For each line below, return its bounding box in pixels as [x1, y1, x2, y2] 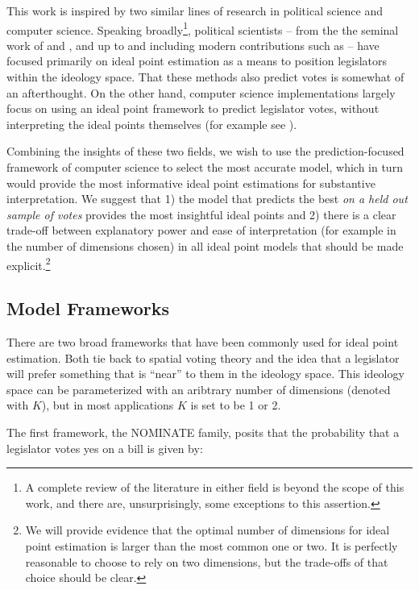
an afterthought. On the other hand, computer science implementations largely [6, 84, 396, 101]
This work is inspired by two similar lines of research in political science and [6, 2, 383, 19]
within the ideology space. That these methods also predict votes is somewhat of [6, 69, 404, 85]
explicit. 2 [6, 254, 51, 273]
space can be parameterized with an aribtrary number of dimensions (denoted [6, 380, 391, 397]
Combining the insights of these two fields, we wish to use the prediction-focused [6, 143, 404, 160]
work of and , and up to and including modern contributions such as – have [6, 36, 380, 53]
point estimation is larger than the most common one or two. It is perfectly [25, 537, 398, 554]
